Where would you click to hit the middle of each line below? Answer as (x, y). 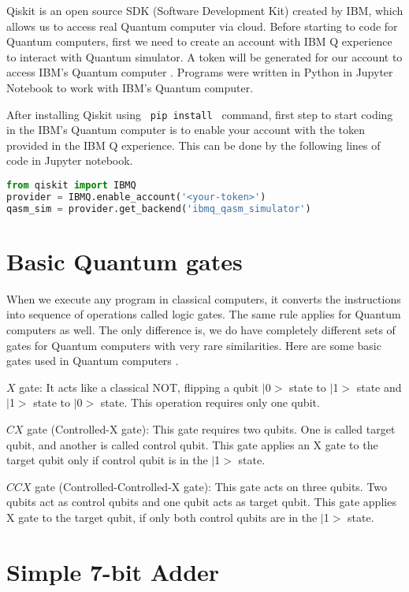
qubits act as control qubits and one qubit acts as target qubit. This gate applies (201, 502)
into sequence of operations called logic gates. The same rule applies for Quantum (204, 314)
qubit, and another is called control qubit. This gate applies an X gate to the (192, 444)
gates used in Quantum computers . (93, 361)
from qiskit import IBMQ (71, 185)
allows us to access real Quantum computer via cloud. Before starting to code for (202, 26)
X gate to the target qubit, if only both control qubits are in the (162, 517)
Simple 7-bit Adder (113, 571)
